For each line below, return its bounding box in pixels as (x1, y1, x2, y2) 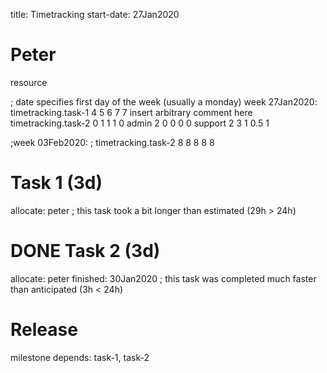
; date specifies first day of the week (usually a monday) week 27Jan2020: (10, 95, 318, 108)
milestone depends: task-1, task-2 (10, 351, 150, 363)
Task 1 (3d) (10, 172, 103, 194)
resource (10, 76, 48, 88)
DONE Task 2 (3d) (10, 240, 161, 263)
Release (10, 319, 78, 341)
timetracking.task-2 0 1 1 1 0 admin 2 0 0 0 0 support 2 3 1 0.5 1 (10, 117, 270, 129)
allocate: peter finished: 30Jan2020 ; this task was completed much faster (10, 272, 317, 284)
